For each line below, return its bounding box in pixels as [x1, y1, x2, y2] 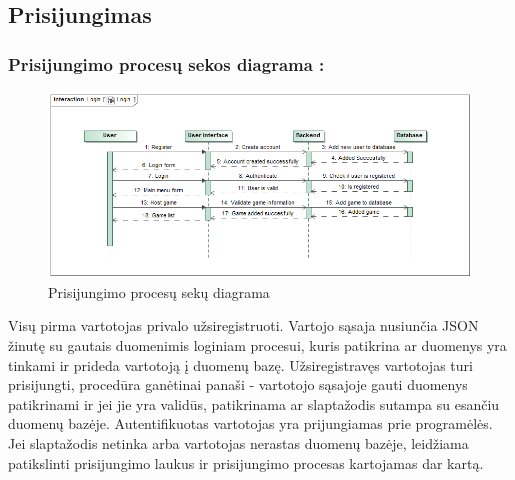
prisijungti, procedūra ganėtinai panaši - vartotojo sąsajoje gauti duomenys [8, 374, 468, 395]
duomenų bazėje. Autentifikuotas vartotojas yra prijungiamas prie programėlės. [8, 413, 493, 434]
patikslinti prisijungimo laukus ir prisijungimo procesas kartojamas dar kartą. [8, 452, 484, 473]
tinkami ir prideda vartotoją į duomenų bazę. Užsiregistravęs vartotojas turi [8, 354, 473, 375]
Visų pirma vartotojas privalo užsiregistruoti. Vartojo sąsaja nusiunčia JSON [8, 315, 479, 336]
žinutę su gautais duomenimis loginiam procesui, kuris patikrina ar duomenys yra [8, 335, 507, 356]
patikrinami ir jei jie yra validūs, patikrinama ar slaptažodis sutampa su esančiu [8, 393, 500, 414]
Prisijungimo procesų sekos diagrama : [8, 51, 325, 76]
